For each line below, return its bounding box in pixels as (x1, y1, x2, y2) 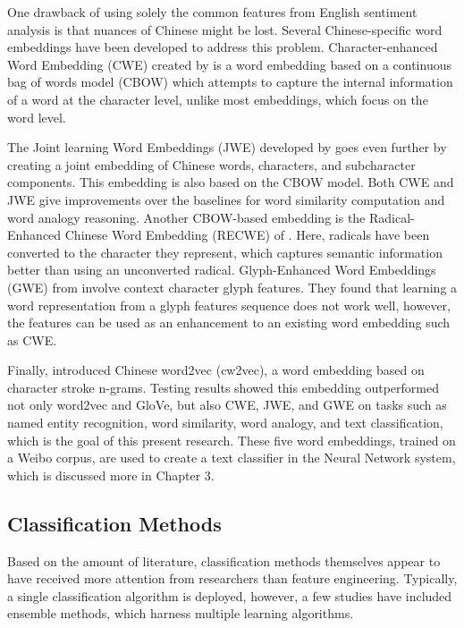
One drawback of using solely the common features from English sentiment (7, 3, 418, 21)
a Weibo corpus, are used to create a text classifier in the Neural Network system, (7, 448, 456, 467)
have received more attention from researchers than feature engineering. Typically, (7, 569, 458, 588)
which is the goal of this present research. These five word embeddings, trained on (7, 430, 456, 449)
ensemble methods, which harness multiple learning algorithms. (7, 604, 354, 623)
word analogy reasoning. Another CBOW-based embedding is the (7, 208, 366, 226)
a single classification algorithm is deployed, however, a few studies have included (7, 586, 452, 605)
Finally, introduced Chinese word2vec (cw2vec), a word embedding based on (7, 361, 425, 379)
